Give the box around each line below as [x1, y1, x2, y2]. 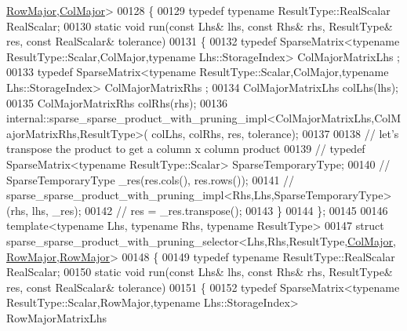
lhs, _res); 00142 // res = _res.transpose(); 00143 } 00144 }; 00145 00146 [31, 202, 388, 218]
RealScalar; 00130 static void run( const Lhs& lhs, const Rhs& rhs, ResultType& [6, 17, 393, 34]
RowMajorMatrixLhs [6, 309, 107, 326]
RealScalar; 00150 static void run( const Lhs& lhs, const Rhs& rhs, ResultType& [6, 264, 393, 280]
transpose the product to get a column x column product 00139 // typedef [6, 140, 365, 157]
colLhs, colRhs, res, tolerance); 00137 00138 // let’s [151, 125, 399, 141]
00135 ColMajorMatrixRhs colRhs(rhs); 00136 [6, 94, 227, 111]
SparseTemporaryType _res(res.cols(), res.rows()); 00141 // [6, 171, 295, 187]
